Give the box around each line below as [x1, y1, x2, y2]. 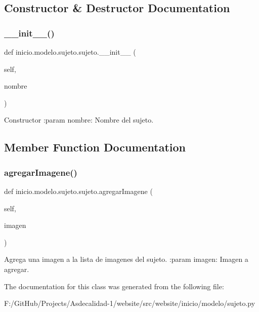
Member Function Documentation [4, 139, 186, 155]
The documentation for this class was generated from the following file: [4, 281, 224, 291]
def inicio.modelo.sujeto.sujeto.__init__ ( [4, 47, 136, 57]
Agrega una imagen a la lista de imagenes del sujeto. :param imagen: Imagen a [4, 254, 248, 264]
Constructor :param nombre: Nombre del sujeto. [4, 114, 154, 125]
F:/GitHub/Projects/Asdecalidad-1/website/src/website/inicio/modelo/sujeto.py [4, 298, 255, 308]
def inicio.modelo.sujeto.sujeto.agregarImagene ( [4, 185, 153, 196]
